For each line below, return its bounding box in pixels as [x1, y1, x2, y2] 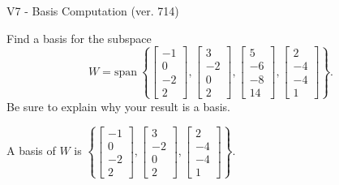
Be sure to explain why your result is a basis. [6, 97, 231, 114]
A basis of [6, 142, 56, 159]
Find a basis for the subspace [6, 29, 152, 46]
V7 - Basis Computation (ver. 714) [6, 2, 179, 19]
